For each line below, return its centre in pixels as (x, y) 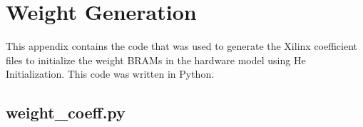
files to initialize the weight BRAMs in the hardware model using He (156, 60)
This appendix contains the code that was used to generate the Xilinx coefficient (182, 46)
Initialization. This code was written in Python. (110, 74)
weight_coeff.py (66, 112)
